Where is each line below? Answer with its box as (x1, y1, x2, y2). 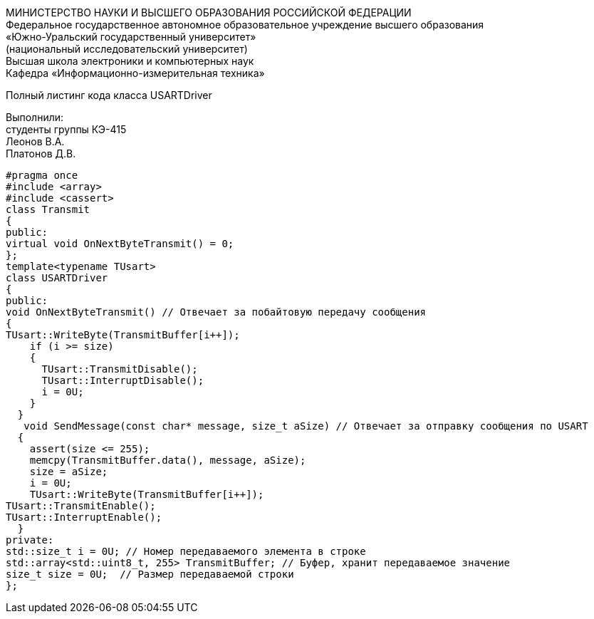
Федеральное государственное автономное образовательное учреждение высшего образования (6, 19, 484, 31)
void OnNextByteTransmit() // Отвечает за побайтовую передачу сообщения (6, 306, 427, 318)
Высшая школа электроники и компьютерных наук (6, 55, 254, 67)
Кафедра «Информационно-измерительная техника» (6, 67, 265, 79)
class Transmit (6, 204, 90, 215)
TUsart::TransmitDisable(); (41, 363, 198, 375)
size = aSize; (29, 466, 108, 477)
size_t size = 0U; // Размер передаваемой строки (6, 568, 294, 580)
